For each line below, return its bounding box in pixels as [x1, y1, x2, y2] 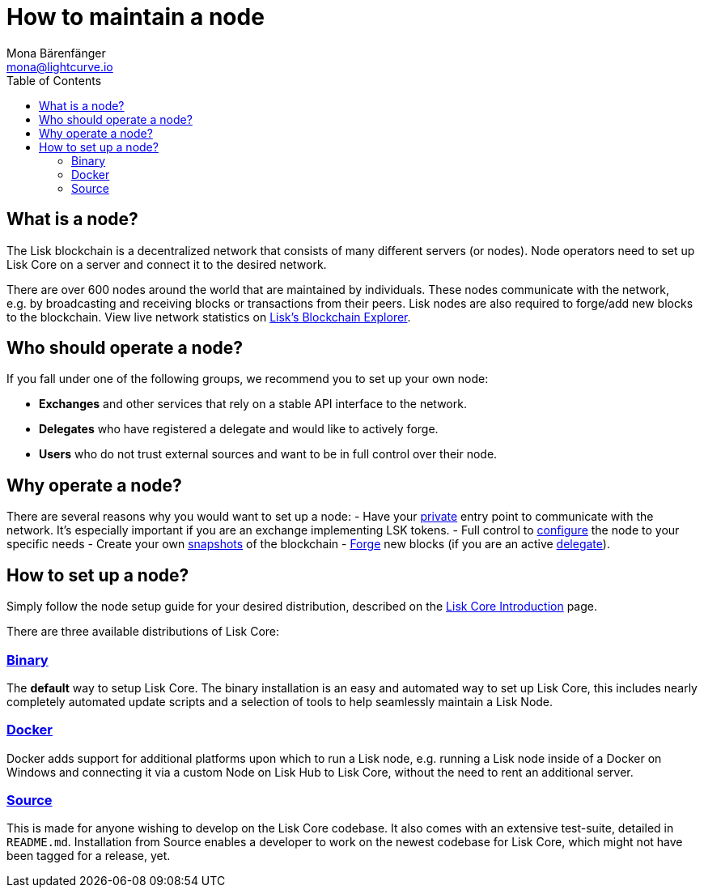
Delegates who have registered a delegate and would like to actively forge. [39, 422, 439, 436]
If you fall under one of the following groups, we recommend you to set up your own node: [6, 372, 489, 386]
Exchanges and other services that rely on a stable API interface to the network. [39, 397, 467, 411]
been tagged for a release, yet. [6, 849, 171, 863]
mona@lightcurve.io [6, 59, 113, 74]
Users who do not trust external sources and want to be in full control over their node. [39, 447, 498, 462]
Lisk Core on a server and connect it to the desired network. [6, 257, 327, 271]
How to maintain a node [6, 3, 265, 31]
